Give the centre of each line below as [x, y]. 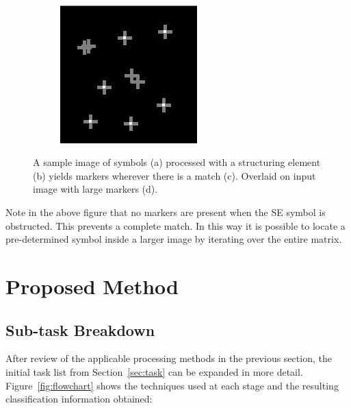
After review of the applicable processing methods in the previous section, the [169, 358]
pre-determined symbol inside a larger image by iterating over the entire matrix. [174, 239]
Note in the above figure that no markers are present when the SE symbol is [166, 212]
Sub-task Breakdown [80, 329]
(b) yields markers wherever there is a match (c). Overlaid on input [174, 175]
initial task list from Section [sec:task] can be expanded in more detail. [154, 371]
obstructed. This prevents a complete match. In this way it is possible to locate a [175, 225]
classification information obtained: [79, 399]
